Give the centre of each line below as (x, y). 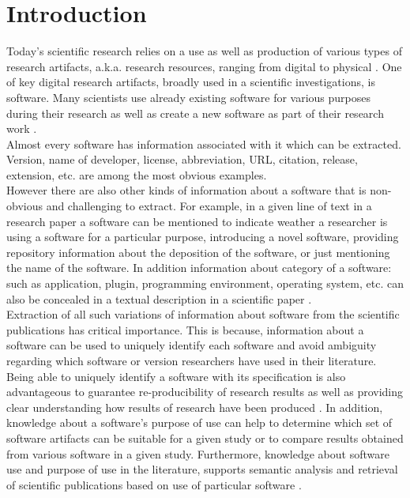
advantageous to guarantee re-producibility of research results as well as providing (205, 392)
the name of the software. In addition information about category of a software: (199, 268)
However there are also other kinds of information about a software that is (186, 190)
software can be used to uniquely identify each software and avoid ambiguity (192, 345)
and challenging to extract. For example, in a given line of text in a (209, 206)
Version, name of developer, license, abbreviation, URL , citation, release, (182, 159)
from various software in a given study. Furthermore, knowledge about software (198, 453)
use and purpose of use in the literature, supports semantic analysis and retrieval (202, 469)
